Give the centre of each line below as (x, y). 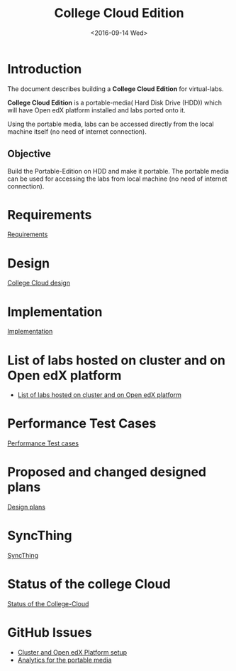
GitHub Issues (50, 633)
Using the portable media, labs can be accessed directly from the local (111, 124)
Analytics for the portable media (64, 660)
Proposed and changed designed (107, 472)
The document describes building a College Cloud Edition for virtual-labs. (116, 89)
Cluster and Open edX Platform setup (72, 652)
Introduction (45, 69)
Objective (29, 154)
